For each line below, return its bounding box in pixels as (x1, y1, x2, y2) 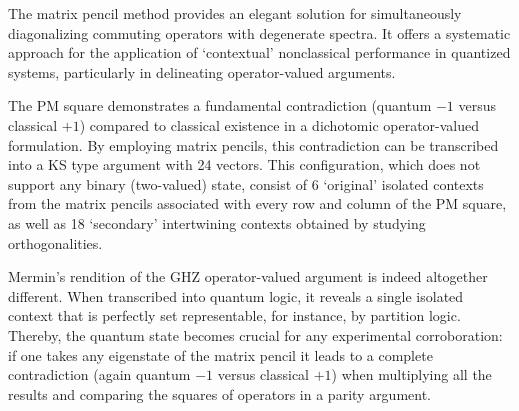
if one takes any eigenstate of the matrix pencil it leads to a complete (8, 344, 433, 365)
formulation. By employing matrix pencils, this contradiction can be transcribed (8, 134, 499, 155)
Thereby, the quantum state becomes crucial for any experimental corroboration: (8, 324, 503, 345)
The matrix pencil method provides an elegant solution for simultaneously (8, 3, 462, 23)
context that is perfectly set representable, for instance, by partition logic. (8, 305, 461, 326)
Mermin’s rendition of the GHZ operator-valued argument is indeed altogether (8, 266, 488, 287)
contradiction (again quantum (8, 364, 191, 385)
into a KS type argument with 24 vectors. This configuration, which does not (8, 154, 481, 175)
